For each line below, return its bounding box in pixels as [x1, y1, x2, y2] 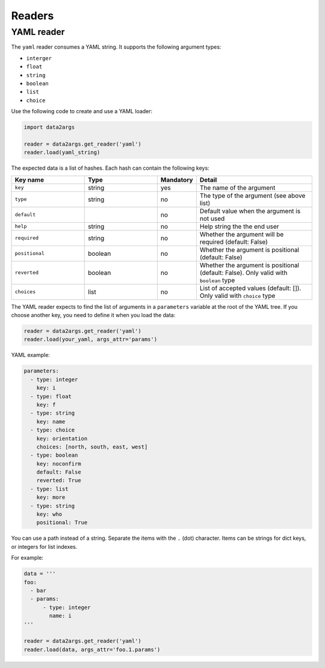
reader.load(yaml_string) [23, 149, 101, 156]
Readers [11, 9, 54, 22]
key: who [36, 511, 63, 518]
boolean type [199, 276, 235, 284]
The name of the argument [199, 184, 276, 192]
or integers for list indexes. [11, 543, 78, 550]
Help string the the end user [199, 222, 279, 230]
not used [199, 214, 225, 223]
